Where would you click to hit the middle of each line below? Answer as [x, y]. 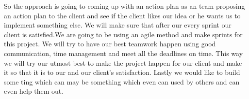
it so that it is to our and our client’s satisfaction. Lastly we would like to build [122, 72]
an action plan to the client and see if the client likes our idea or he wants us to [122, 15]
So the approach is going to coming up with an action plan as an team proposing [124, 6]
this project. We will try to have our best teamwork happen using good [110, 44]
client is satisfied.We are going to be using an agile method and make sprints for [123, 34]
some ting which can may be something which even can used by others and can [122, 81]
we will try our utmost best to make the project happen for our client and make [123, 63]
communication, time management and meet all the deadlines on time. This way [124, 53]
